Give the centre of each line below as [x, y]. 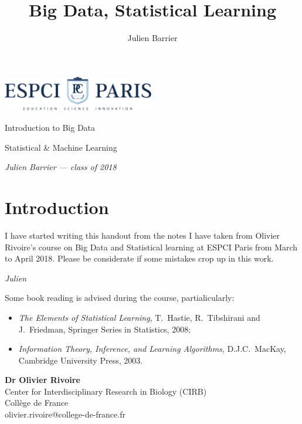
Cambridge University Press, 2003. [81, 360]
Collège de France [37, 403]
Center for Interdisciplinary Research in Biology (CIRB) [106, 391]
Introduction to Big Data [50, 128]
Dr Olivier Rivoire [43, 380]
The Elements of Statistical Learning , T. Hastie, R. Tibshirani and [139, 317]
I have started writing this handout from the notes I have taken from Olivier [142, 235]
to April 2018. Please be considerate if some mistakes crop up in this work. [139, 258]
